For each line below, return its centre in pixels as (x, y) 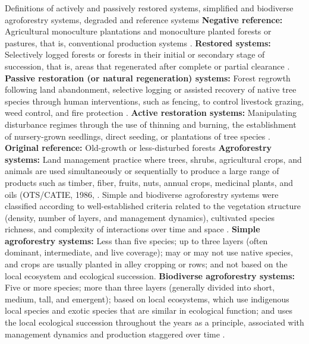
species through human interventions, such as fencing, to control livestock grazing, (154, 101)
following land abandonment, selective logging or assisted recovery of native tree (151, 89)
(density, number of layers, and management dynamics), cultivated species (140, 217)
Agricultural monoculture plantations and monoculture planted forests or (138, 31)
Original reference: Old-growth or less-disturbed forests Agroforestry (138, 148)
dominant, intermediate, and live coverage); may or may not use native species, (149, 252)
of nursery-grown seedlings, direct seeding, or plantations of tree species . (138, 136)
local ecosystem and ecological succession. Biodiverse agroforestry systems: (150, 275)
